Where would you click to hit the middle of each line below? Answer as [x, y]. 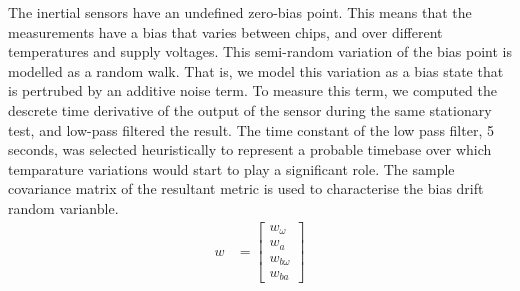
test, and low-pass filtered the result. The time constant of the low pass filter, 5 [251, 129]
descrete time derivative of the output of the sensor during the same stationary [250, 109]
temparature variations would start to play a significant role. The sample [231, 168]
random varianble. [63, 207]
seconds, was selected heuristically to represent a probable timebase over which [250, 149]
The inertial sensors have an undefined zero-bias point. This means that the [240, 12]
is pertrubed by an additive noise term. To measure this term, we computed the [252, 90]
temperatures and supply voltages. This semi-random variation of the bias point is [260, 51]
